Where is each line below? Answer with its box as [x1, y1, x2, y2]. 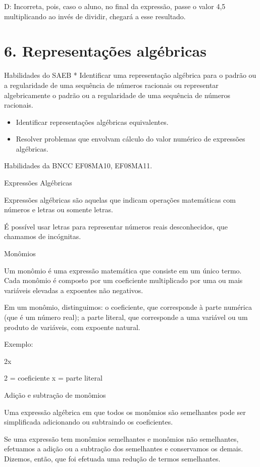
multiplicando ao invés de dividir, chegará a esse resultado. [4, 11, 186, 21]
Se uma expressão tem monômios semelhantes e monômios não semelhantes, [4, 433, 239, 444]
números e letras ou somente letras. [4, 204, 113, 215]
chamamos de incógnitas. [4, 231, 81, 242]
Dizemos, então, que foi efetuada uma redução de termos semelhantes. [4, 453, 221, 463]
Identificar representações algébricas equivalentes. [16, 116, 169, 127]
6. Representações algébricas [4, 40, 206, 61]
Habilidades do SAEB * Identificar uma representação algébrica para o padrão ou [4, 70, 256, 80]
